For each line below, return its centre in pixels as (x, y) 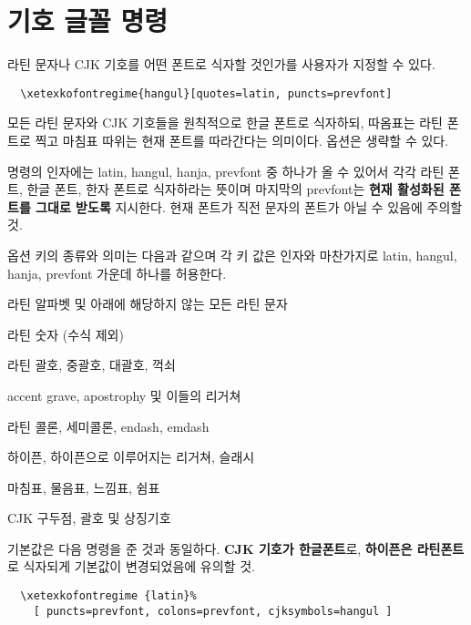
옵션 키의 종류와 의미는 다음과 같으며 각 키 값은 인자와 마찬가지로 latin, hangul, (232, 255)
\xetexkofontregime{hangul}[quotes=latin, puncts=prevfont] (206, 93)
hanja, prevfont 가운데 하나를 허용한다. (117, 273)
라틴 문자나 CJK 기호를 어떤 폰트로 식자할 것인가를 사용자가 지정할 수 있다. (221, 64)
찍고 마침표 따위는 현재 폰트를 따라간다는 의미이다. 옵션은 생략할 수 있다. (242, 140)
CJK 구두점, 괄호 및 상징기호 (89, 518)
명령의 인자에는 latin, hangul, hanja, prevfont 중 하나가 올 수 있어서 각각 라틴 (226, 171)
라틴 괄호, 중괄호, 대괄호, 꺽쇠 (92, 365)
